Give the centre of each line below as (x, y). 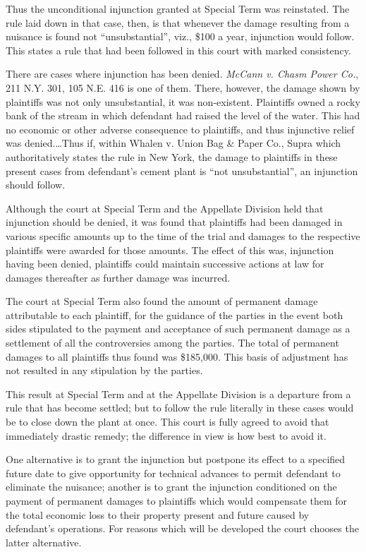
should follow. (36, 185)
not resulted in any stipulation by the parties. (104, 370)
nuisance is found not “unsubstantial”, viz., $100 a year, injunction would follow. (180, 36)
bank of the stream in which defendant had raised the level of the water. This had (183, 115)
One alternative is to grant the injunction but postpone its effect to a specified (176, 459)
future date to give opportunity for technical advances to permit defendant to (173, 473)
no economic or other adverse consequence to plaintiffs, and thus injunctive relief (180, 129)
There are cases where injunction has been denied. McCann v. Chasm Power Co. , (182, 74)
